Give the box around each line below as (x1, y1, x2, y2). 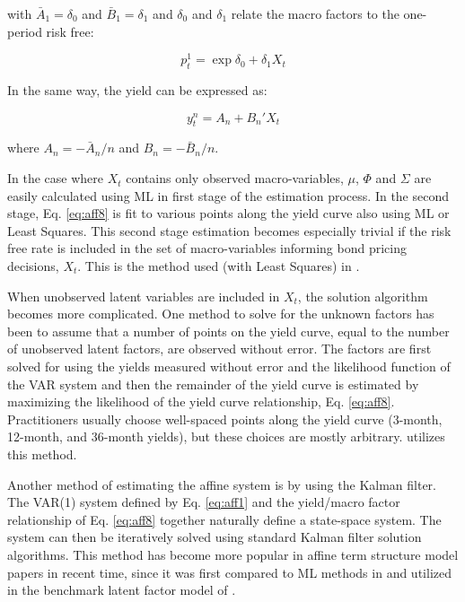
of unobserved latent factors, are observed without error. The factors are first (7, 339, 432, 358)
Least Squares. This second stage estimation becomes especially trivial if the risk (7, 221, 452, 240)
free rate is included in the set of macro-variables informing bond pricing (7, 239, 407, 257)
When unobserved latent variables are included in (7, 286, 280, 305)
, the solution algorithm (297, 286, 428, 305)
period (7, 22, 42, 40)
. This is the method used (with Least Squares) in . (77, 257, 360, 275)
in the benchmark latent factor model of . (7, 580, 236, 599)
